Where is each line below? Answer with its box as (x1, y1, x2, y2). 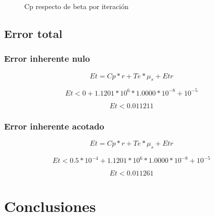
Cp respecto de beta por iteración (24, 1, 129, 11)
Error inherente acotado (4, 119, 104, 132)
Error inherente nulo (4, 52, 90, 65)
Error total (4, 25, 63, 41)
